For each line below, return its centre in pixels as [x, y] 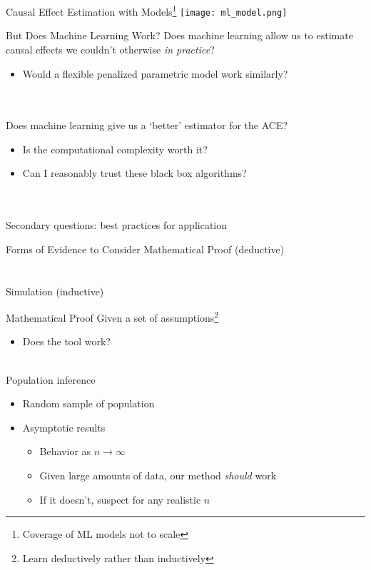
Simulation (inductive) [55, 291]
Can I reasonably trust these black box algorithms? [134, 173]
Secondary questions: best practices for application [117, 225]
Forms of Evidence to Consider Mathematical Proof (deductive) [145, 249]
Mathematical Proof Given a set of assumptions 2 [112, 316]
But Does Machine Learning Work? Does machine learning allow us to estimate [179, 35]
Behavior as [65, 451]
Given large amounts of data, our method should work [158, 475]
